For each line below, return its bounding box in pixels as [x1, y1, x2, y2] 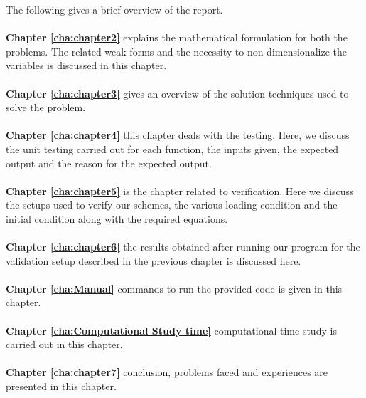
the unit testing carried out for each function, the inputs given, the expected [6, 141, 339, 156]
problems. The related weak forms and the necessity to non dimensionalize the [6, 43, 347, 58]
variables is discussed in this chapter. [6, 58, 167, 73]
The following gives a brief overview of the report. [6, 2, 223, 16]
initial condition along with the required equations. [6, 211, 228, 226]
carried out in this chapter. [6, 337, 123, 352]
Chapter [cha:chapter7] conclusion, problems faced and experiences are [6, 365, 328, 379]
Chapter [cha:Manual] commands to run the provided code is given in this [6, 281, 343, 295]
